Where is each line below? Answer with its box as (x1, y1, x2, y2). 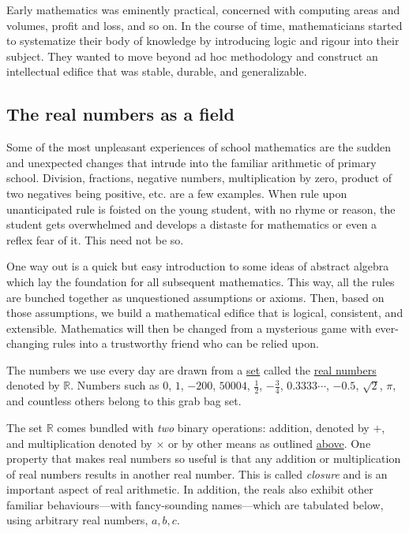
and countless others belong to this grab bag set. (6, 393, 242, 409)
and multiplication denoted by (6, 434, 152, 451)
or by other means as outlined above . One (167, 434, 371, 451)
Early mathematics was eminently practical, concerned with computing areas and (6, 2, 400, 17)
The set (6, 419, 43, 435)
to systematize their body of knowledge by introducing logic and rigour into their (6, 32, 400, 49)
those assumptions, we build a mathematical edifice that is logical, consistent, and (6, 304, 403, 321)
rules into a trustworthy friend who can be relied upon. (52, 335, 319, 352)
